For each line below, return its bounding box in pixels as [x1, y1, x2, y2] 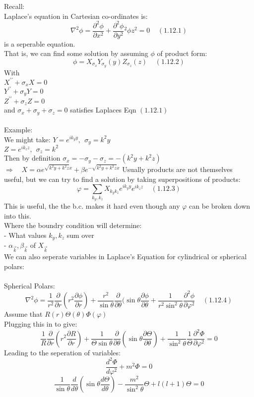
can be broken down [189, 201, 251, 211]
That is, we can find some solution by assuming [4, 48, 148, 58]
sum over [66, 229, 94, 240]
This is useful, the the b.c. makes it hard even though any [4, 201, 180, 211]
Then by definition [4, 153, 61, 163]
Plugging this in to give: [4, 318, 77, 329]
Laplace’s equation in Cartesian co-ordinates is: [4, 10, 148, 21]
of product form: [157, 48, 207, 58]
